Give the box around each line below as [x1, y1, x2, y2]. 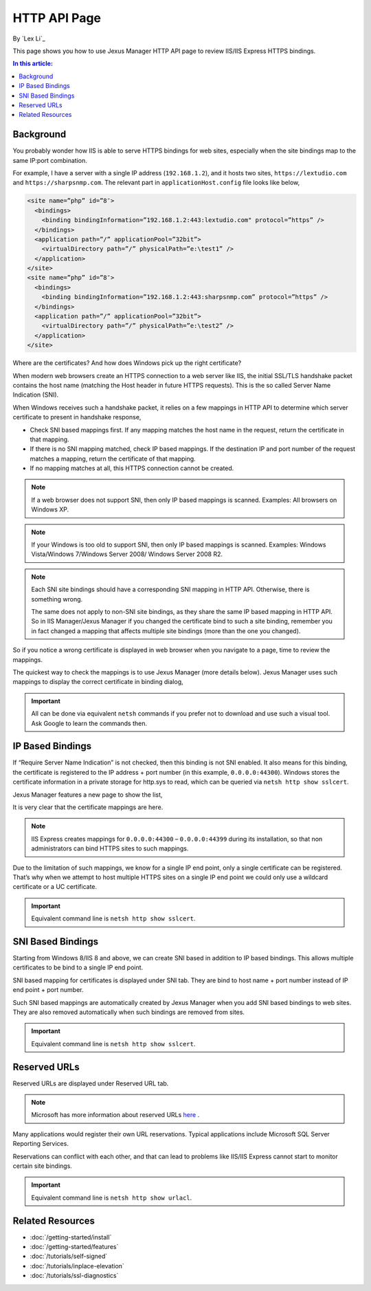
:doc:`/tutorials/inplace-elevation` [30, 1261, 125, 1270]
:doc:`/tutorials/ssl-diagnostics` [30, 1272, 119, 1280]
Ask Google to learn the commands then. [31, 719, 148, 727]
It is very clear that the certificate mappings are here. [12, 803, 164, 811]
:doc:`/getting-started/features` [30, 1243, 119, 1251]
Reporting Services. [12, 1140, 69, 1148]
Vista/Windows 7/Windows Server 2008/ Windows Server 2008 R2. [31, 550, 223, 558]
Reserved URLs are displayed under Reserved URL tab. [12, 1079, 169, 1088]
